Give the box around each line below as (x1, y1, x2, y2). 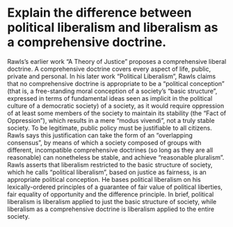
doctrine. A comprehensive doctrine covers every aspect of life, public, (7, 65, 211, 73)
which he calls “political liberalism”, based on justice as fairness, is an (7, 168, 207, 176)
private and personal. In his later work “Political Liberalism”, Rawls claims (7, 72, 216, 81)
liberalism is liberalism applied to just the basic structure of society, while (7, 197, 217, 205)
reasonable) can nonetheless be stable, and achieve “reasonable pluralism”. (7, 153, 225, 161)
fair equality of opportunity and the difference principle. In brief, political (7, 190, 214, 199)
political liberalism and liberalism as (7, 19, 218, 35)
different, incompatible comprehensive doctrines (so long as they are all (7, 146, 214, 154)
